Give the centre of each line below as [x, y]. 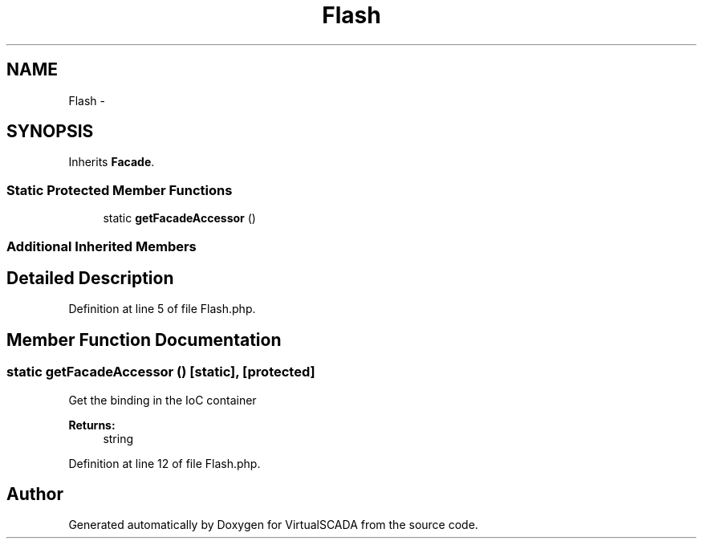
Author [35, 494]
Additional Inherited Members [102, 246]
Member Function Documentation [144, 340]
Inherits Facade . [112, 162]
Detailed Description [90, 278]
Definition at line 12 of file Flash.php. [165, 463]
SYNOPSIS [50, 132]
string [118, 438]
